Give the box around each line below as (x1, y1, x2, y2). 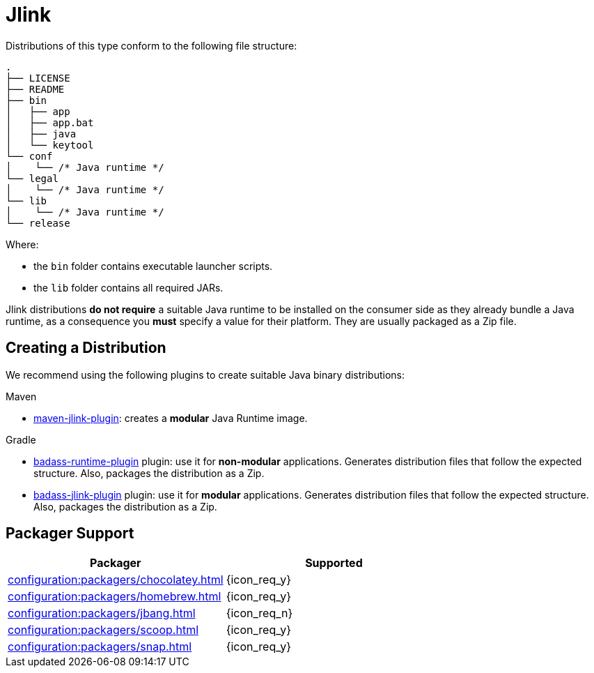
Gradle (6, 433, 36, 446)
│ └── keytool (6, 139, 94, 151)
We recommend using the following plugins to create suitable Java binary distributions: (6, 368, 405, 381)
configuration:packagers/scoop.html (8, 623, 199, 637)
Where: (6, 238, 39, 250)
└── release (6, 217, 70, 229)
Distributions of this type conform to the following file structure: (6, 39, 297, 52)
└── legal (6, 172, 58, 184)
